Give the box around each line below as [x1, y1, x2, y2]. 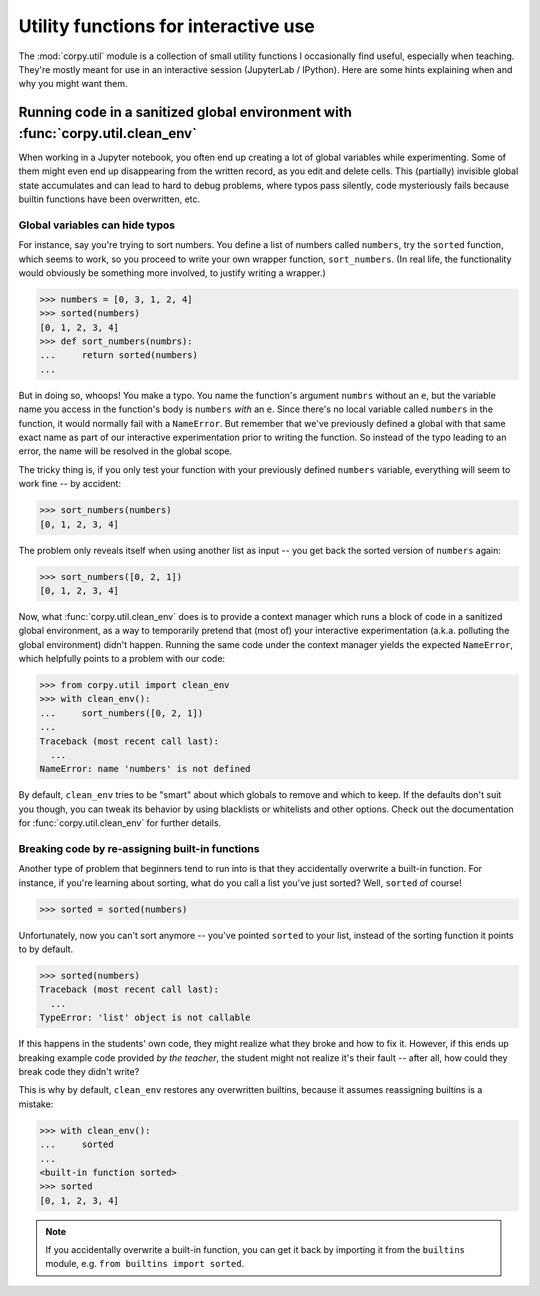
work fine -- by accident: [18, 478, 122, 490]
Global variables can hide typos [18, 218, 175, 232]
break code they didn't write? [18, 1065, 140, 1077]
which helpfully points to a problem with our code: [18, 653, 225, 665]
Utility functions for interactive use [18, 15, 315, 37]
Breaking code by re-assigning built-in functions [18, 841, 260, 855]
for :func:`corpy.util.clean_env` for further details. [18, 817, 222, 829]
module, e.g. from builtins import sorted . [45, 1258, 245, 1270]
